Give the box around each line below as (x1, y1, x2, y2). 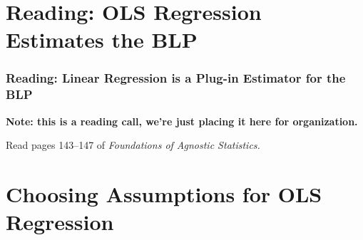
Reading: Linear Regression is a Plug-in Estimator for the (6, 69, 346, 87)
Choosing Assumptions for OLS (6, 179, 322, 209)
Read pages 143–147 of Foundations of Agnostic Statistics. (6, 137, 260, 152)
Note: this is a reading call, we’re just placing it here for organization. (6, 113, 358, 128)
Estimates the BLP (6, 25, 198, 54)
